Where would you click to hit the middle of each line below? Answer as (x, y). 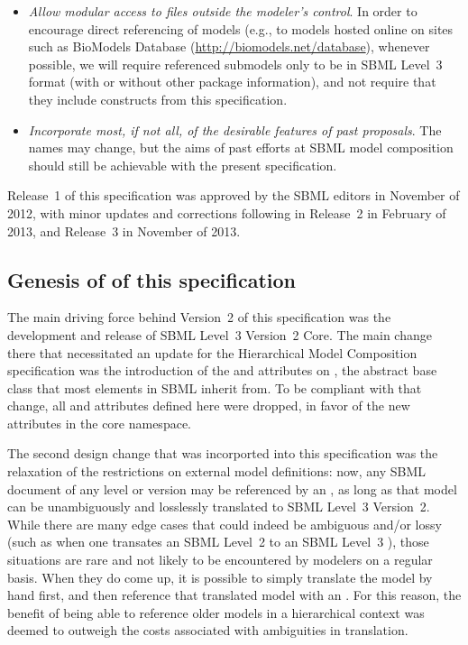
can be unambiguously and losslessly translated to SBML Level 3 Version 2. (219, 507)
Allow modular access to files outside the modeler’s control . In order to (223, 11)
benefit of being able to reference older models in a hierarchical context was (216, 612)
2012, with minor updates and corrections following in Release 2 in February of (227, 212)
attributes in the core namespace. (99, 423)
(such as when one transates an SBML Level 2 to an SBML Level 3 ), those (218, 542)
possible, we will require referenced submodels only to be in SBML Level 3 (235, 64)
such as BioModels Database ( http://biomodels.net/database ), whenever (229, 46)
